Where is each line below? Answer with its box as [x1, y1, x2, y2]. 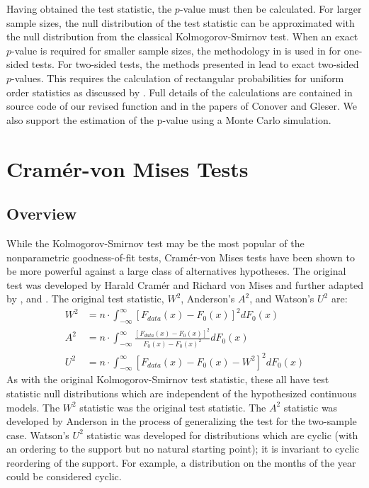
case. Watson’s [6, 427, 69, 442]
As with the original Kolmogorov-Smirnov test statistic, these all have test [6, 372, 329, 387]
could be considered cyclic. [6, 469, 122, 484]
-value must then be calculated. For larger [179, 1, 362, 16]
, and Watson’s [249, 291, 314, 306]
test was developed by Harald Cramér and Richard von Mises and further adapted [6, 277, 363, 292]
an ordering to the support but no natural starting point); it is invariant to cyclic [6, 441, 359, 456]
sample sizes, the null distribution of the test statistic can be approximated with [6, 15, 355, 30]
